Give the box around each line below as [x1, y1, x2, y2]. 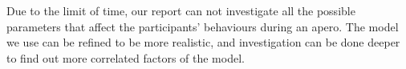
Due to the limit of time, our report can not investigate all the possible [6, 2, 355, 18]
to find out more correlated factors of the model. [6, 49, 245, 66]
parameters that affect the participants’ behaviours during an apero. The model [6, 18, 399, 34]
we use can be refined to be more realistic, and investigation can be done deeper [6, 34, 400, 51]
